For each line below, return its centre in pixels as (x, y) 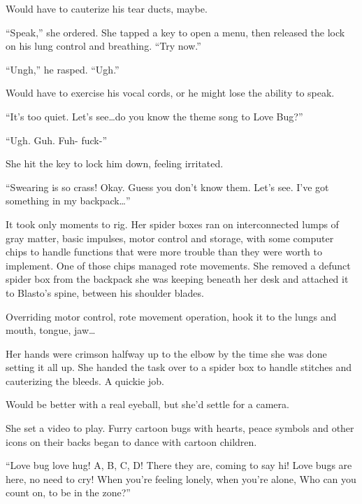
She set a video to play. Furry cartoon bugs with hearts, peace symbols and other (180, 428)
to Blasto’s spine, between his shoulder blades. (105, 292)
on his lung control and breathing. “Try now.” (103, 46)
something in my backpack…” (68, 201)
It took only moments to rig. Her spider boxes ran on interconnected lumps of (172, 224)
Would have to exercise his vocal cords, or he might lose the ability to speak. (170, 93)
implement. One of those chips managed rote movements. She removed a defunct (178, 265)
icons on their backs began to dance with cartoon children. (131, 441)
